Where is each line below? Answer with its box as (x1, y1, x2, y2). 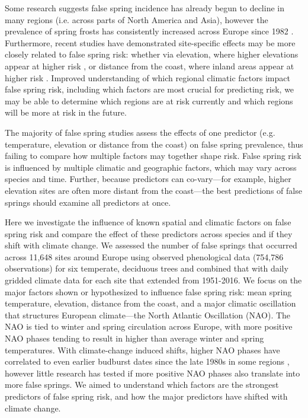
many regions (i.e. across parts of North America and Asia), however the (5, 13, 268, 25)
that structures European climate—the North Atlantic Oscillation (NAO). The (5, 308, 291, 321)
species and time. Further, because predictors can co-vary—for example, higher (5, 173, 291, 185)
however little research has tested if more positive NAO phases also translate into (5, 366, 300, 379)
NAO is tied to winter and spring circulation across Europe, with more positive (5, 320, 293, 333)
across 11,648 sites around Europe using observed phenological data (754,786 (5, 250, 284, 263)
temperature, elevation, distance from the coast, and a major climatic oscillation (5, 297, 296, 309)
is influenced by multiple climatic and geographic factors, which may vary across (5, 161, 297, 173)
